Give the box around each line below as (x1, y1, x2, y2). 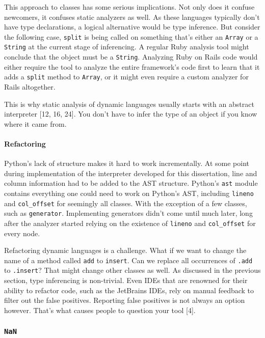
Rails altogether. (4, 81, 56, 92)
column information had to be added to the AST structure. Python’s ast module (4, 178, 258, 188)
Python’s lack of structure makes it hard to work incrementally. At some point (4, 158, 249, 168)
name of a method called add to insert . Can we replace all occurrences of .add (4, 255, 253, 265)
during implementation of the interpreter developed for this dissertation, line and (4, 167, 257, 178)
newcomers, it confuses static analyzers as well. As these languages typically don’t (4, 11, 260, 22)
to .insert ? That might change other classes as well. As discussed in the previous (4, 265, 261, 275)
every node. (4, 228, 40, 238)
